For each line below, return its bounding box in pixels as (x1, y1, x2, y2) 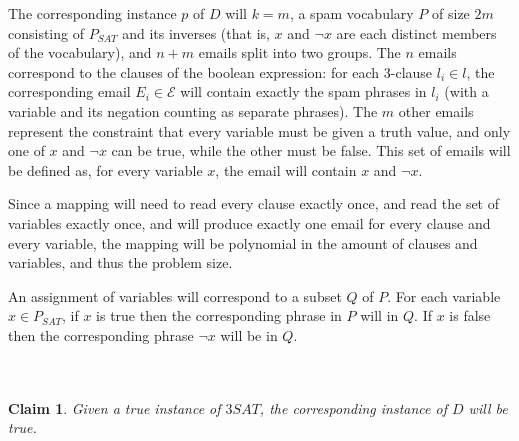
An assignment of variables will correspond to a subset (8, 285, 342, 306)
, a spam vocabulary (289, 3, 414, 23)
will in (360, 305, 399, 326)
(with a (444, 81, 489, 102)
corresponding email (8, 81, 131, 102)
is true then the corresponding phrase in (96, 305, 342, 326)
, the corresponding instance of (259, 397, 447, 418)
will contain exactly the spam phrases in (180, 81, 427, 102)
